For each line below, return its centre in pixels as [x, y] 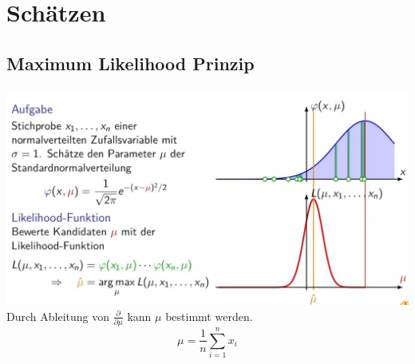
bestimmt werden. [209, 316]
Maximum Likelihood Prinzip [130, 63]
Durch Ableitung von [58, 316]
